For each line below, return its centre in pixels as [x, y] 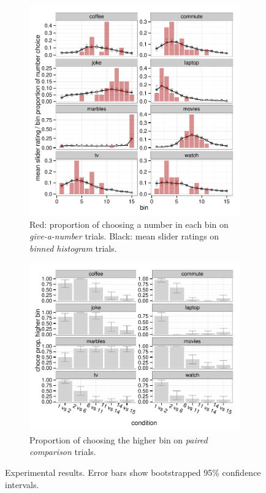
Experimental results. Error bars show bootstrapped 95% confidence [133, 472]
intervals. [22, 484]
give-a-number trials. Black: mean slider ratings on [124, 236]
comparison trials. [63, 452]
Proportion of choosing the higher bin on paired [119, 439]
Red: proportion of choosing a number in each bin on [129, 224]
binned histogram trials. [73, 248]
